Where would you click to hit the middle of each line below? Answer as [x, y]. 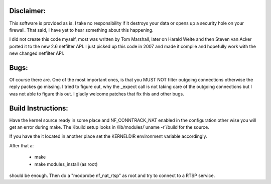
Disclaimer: [28, 11]
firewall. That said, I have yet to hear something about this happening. [81, 30]
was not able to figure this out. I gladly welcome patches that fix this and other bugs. [97, 94]
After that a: [22, 145]
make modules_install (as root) [66, 164]
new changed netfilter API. [37, 53]
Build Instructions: [39, 108]
